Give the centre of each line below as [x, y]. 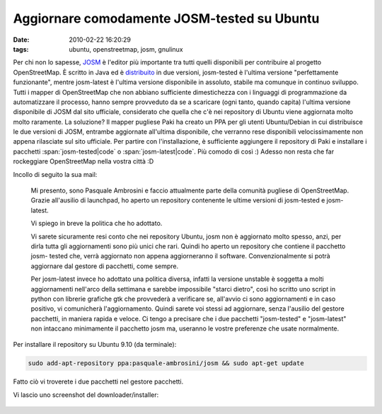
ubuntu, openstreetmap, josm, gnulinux [126, 49]
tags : [21, 49]
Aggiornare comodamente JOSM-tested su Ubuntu [166, 18]
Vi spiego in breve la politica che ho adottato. [97, 224]
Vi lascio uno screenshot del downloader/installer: [86, 395]
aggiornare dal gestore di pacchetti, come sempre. [105, 266]
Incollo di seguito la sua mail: [55, 174]
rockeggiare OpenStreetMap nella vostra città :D [83, 161]
